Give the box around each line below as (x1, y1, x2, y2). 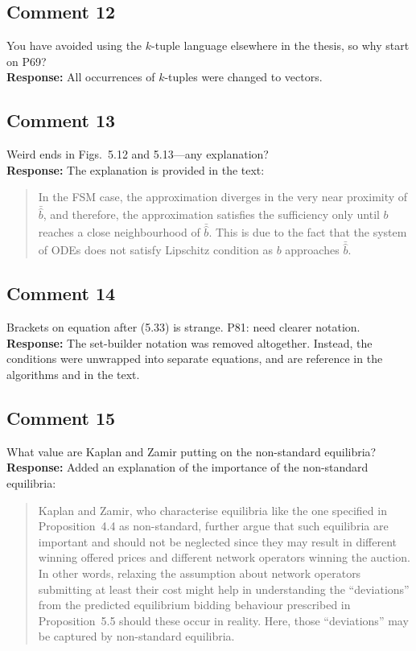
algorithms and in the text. (6, 366, 140, 383)
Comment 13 (6, 108, 116, 133)
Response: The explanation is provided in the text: (6, 161, 265, 178)
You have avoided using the (6, 37, 142, 54)
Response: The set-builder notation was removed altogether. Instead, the (6, 334, 373, 351)
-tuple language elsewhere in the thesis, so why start (151, 37, 410, 54)
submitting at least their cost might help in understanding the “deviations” (38, 580, 410, 597)
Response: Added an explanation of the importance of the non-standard (6, 459, 369, 476)
